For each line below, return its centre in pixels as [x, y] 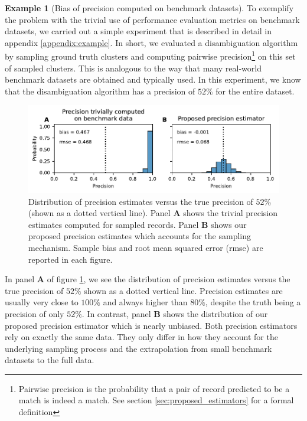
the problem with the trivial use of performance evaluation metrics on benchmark [152, 19]
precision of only [35, 313]
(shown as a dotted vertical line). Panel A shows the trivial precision [153, 213]
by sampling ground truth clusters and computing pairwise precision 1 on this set [150, 56]
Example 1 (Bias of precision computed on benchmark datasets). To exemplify [149, 8]
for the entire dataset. [255, 91]
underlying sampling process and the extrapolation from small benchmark [138, 348]
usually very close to [42, 302]
